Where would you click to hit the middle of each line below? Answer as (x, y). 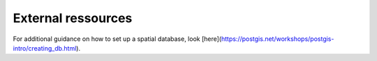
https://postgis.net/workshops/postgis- (278, 39)
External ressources (73, 18)
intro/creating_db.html (45, 48)
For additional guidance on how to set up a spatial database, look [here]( (117, 39)
